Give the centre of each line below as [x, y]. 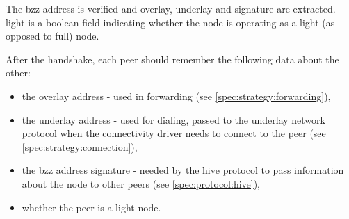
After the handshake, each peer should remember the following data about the [172, 59]
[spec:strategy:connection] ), [80, 146]
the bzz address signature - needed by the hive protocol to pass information [183, 170]
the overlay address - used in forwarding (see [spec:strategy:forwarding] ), [176, 96]
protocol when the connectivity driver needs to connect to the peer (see [174, 133]
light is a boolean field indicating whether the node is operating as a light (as [170, 22]
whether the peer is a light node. [91, 207]
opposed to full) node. [52, 36]
